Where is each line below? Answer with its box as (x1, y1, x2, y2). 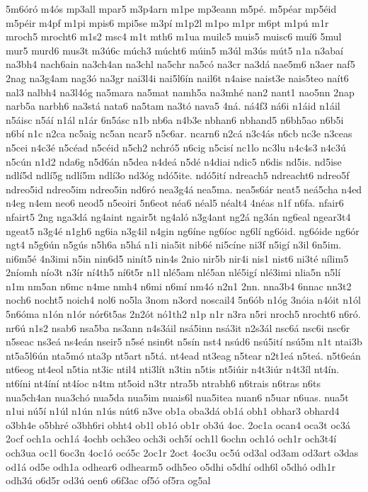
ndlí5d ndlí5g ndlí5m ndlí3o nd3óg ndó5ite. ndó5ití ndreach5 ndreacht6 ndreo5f (6, 168, 350, 183)
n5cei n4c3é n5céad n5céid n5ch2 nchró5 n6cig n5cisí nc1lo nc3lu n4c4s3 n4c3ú (6, 139, 346, 154)
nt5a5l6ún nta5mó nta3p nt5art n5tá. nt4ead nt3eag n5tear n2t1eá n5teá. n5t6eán (6, 348, 361, 362)
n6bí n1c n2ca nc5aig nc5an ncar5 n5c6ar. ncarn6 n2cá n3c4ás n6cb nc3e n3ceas (6, 126, 352, 141)
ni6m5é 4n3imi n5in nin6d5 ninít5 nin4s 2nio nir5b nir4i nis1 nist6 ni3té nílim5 (6, 251, 349, 265)
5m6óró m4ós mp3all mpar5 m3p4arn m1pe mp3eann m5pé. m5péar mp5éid (6, 1, 337, 16)
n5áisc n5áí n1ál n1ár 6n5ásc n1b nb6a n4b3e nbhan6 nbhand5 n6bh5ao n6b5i (6, 112, 344, 127)
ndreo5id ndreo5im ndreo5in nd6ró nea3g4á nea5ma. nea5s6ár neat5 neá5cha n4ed (6, 181, 362, 196)
